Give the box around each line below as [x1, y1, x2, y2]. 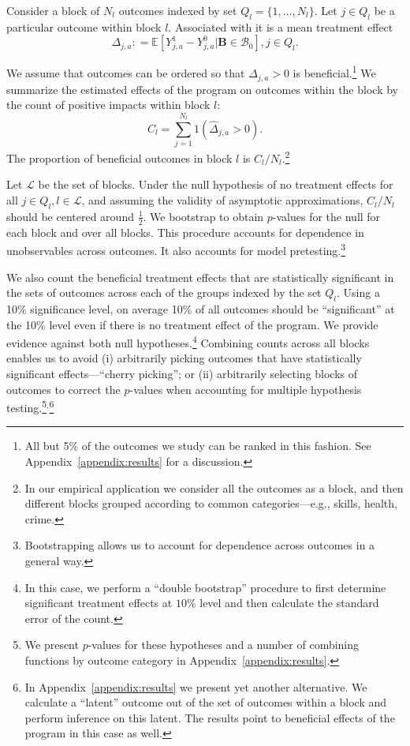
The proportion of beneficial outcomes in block [6, 149, 233, 166]
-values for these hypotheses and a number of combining [88, 636, 360, 653]
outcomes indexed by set [118, 2, 237, 18]
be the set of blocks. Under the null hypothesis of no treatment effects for [38, 176, 393, 193]
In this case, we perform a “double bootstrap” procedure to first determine [24, 579, 386, 595]
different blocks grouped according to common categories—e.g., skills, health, [24, 495, 397, 512]
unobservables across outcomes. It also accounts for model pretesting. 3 [6, 240, 346, 258]
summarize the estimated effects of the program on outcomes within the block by [6, 81, 398, 97]
